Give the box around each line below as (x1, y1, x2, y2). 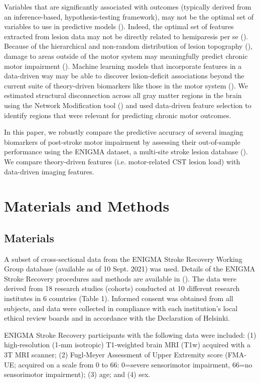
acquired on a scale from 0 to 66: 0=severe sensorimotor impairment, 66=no (18, 359, 252, 369)
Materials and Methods (4, 196, 170, 216)
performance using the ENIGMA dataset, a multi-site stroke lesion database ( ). (4, 146, 248, 157)
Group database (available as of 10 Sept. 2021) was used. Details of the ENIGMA (4, 263, 255, 274)
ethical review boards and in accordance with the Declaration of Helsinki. (4, 313, 230, 323)
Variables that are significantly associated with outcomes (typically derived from (4, 2, 251, 12)
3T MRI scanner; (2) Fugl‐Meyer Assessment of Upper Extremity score (4, 349, 223, 360)
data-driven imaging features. (4, 166, 94, 176)
